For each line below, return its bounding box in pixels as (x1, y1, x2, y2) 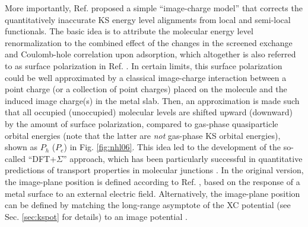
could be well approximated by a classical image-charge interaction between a (5, 71, 287, 83)
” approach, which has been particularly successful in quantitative (63, 152, 303, 164)
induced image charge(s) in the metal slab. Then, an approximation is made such (5, 94, 300, 106)
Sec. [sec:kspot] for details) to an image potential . (5, 210, 188, 222)
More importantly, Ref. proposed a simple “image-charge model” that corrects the (5, 2, 303, 14)
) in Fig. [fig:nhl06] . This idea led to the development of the (63, 141, 281, 153)
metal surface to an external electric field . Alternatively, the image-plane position (5, 187, 300, 199)
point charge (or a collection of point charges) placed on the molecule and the (5, 83, 287, 95)
